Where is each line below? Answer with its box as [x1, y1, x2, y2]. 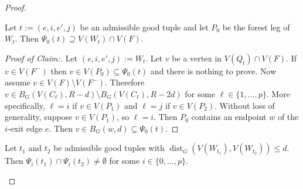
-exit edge [7, 122, 43, 134]
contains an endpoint [191, 111, 267, 123]
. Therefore [104, 76, 145, 88]
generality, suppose [5, 111, 73, 123]
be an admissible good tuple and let [80, 20, 209, 33]
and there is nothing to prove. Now [150, 64, 277, 77]
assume [5, 76, 30, 88]
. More [266, 87, 290, 99]
